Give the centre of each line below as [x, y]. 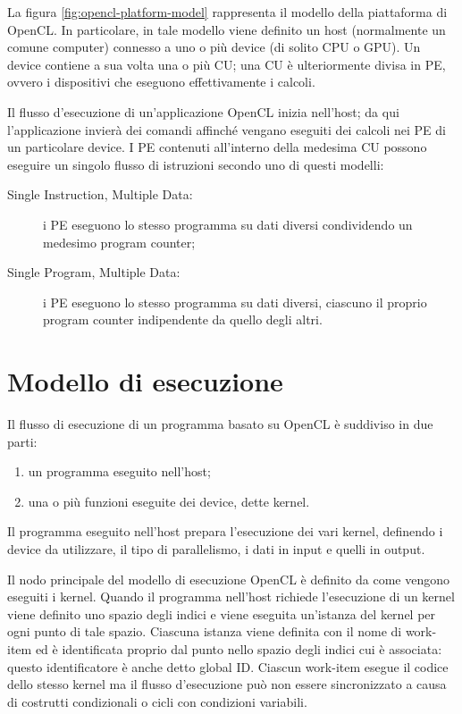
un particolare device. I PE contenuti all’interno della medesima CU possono [217, 147]
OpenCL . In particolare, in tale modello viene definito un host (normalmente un [227, 29]
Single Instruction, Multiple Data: [100, 194]
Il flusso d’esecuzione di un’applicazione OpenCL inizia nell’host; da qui [203, 111]
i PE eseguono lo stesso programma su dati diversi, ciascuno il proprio [235, 302]
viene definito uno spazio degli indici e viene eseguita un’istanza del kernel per [222, 613]
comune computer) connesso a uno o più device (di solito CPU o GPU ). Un [214, 47]
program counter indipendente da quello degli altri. [183, 319]
